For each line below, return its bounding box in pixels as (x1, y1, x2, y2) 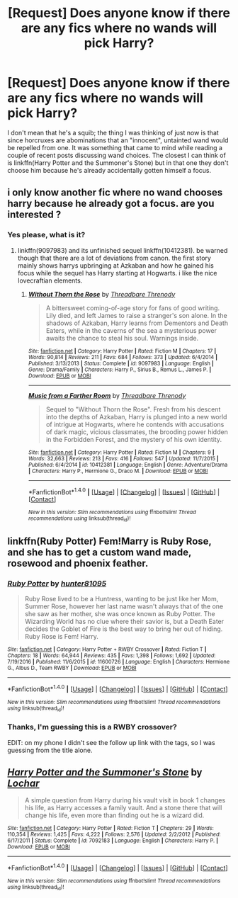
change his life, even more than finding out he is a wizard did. (24, 811, 205, 819)
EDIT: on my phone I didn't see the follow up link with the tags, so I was (7, 738, 215, 746)
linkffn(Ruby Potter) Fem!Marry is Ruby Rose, (7, 535, 212, 547)
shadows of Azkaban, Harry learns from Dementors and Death (45, 319, 229, 327)
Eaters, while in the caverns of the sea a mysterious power (45, 326, 217, 334)
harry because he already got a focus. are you (7, 198, 215, 210)
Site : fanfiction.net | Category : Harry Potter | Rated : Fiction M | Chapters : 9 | (28, 448, 215, 456)
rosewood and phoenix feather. (7, 557, 149, 569)
